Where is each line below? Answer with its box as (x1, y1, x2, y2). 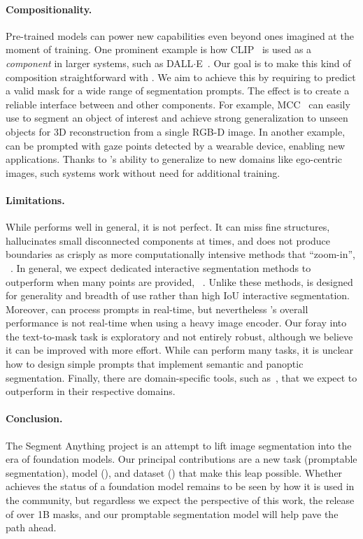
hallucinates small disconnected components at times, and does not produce (6, 233, 331, 247)
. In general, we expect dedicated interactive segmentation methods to (10, 260, 311, 275)
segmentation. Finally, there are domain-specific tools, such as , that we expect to (6, 370, 357, 385)
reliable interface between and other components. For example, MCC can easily (6, 96, 350, 111)
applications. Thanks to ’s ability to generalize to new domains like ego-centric (6, 152, 343, 166)
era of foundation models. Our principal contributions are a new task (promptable (6, 452, 357, 466)
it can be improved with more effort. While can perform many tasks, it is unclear (6, 343, 354, 357)
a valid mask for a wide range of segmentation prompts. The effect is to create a (6, 83, 350, 98)
